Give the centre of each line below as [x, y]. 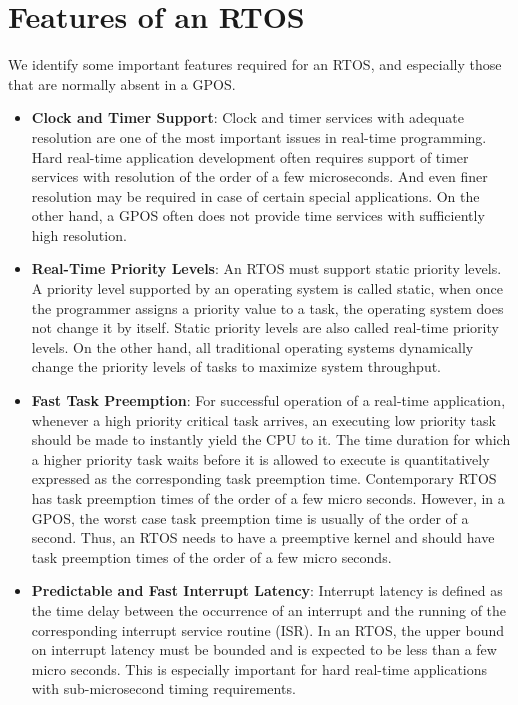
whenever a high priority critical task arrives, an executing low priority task [263, 419]
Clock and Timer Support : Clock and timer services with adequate [247, 117]
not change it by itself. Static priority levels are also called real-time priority [265, 327]
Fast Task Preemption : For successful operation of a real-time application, [268, 400]
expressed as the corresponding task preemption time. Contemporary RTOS [264, 478]
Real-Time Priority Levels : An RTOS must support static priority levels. [266, 268]
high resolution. [79, 234]
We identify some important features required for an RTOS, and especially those [255, 64]
